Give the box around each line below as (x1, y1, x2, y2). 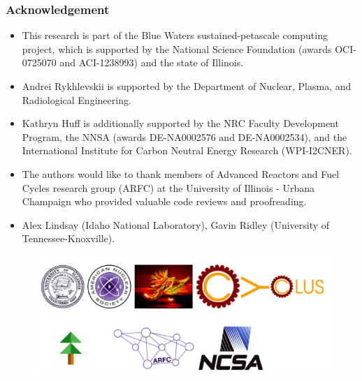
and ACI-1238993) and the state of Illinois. (59, 55, 244, 70)
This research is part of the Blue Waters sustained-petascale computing (22, 28, 328, 43)
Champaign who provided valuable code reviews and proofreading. (22, 194, 307, 209)
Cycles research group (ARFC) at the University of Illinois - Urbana (22, 180, 314, 195)
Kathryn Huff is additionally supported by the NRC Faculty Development (22, 116, 339, 130)
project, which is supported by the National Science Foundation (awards (22, 41, 332, 56)
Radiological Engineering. (22, 92, 131, 107)
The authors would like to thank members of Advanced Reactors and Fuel (22, 166, 340, 181)
